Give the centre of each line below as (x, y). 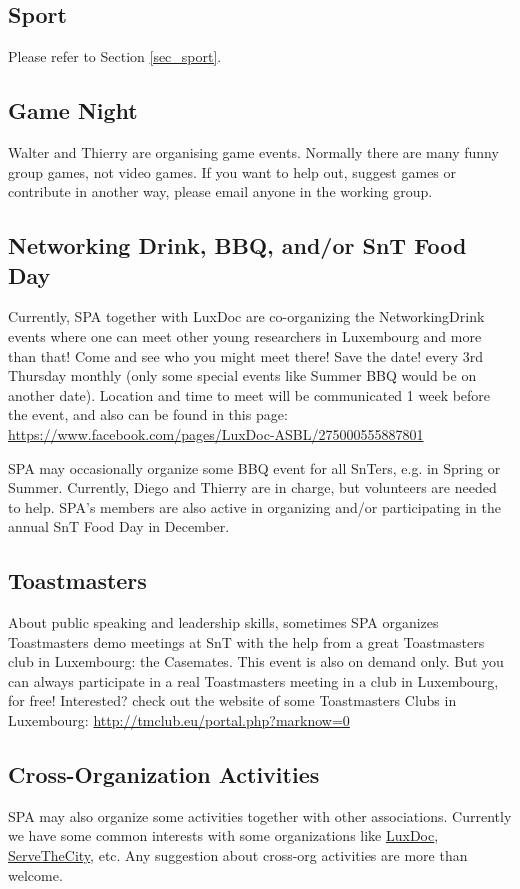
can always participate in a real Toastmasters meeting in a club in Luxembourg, (253, 680)
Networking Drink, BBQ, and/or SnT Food (237, 245)
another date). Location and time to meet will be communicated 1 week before (249, 394)
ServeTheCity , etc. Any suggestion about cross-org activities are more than (238, 855)
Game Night (73, 110)
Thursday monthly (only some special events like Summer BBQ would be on (242, 375)
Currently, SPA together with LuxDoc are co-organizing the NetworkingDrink (246, 316)
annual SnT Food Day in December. (119, 526)
